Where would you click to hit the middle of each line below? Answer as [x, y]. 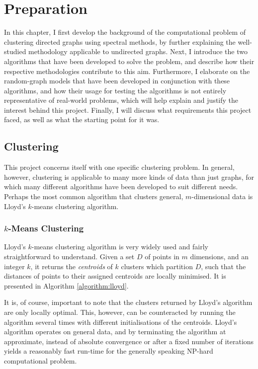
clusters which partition [157, 266]
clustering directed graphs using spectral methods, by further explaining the [120, 41]
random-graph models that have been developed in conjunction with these [117, 81]
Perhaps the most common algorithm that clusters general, [94, 196]
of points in [162, 257]
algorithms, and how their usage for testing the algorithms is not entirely [115, 90]
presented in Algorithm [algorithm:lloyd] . [66, 285]
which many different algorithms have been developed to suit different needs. [121, 186]
